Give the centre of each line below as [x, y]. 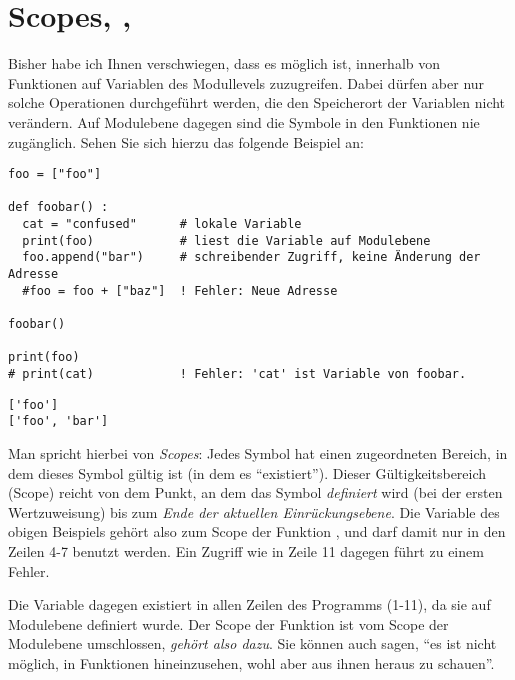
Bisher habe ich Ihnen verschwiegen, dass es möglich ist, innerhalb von [224, 63]
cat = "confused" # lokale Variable [162, 224]
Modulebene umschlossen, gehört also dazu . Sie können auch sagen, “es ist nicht [252, 643]
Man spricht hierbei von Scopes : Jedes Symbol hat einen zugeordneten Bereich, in [258, 452]
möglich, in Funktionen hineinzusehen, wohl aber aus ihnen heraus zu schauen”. [251, 662]
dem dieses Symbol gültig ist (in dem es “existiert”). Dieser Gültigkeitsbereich [247, 472]
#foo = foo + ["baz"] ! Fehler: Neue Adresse [180, 290]
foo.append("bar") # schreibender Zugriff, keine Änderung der [251, 257]
